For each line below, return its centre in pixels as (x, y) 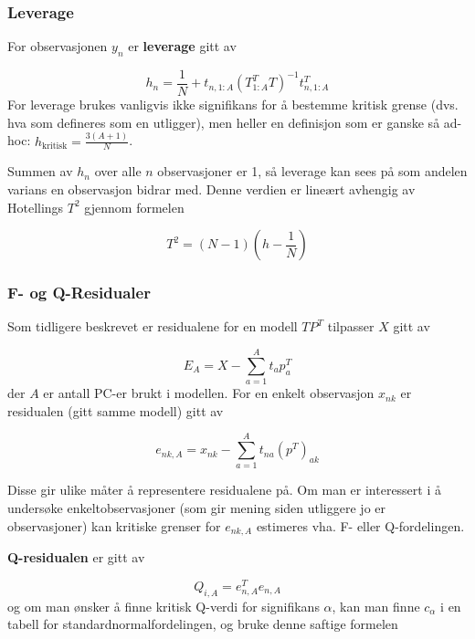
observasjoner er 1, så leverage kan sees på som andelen (312, 171)
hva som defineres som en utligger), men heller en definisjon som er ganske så (224, 122)
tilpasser (351, 326)
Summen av (40, 171)
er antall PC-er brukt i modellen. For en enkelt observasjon (209, 393)
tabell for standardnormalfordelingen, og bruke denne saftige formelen (203, 624)
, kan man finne (376, 606)
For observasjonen (58, 46)
